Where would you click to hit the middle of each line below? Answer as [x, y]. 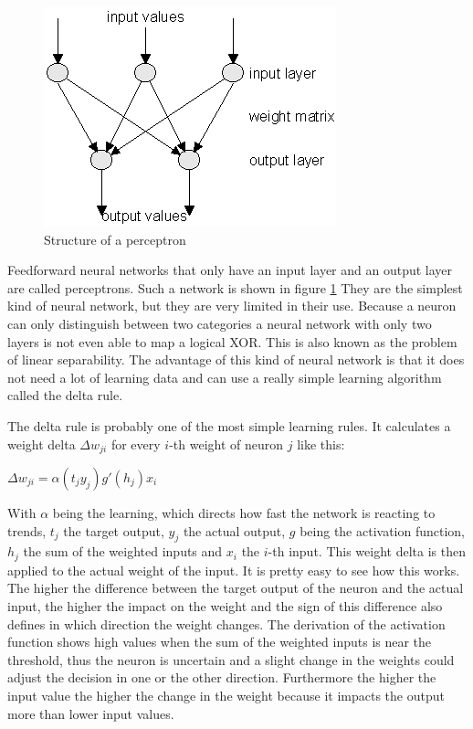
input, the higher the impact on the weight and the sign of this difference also [225, 606]
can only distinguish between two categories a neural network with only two [220, 323]
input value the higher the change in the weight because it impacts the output [226, 695]
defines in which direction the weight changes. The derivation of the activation [226, 623]
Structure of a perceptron [115, 239]
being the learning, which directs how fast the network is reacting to [244, 512]
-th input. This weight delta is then [367, 551]
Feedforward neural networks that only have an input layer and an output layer [230, 270]
